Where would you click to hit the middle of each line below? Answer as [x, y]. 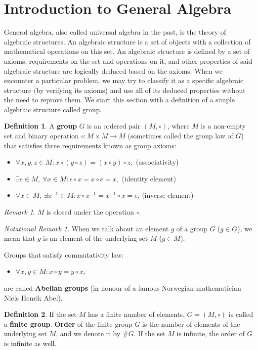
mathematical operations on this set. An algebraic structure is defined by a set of [127, 51]
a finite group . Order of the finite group [68, 324]
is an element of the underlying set [96, 238]
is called [241, 314]
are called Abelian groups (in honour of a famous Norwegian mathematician [123, 288]
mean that [20, 238]
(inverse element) [168, 195]
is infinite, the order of [211, 333]
